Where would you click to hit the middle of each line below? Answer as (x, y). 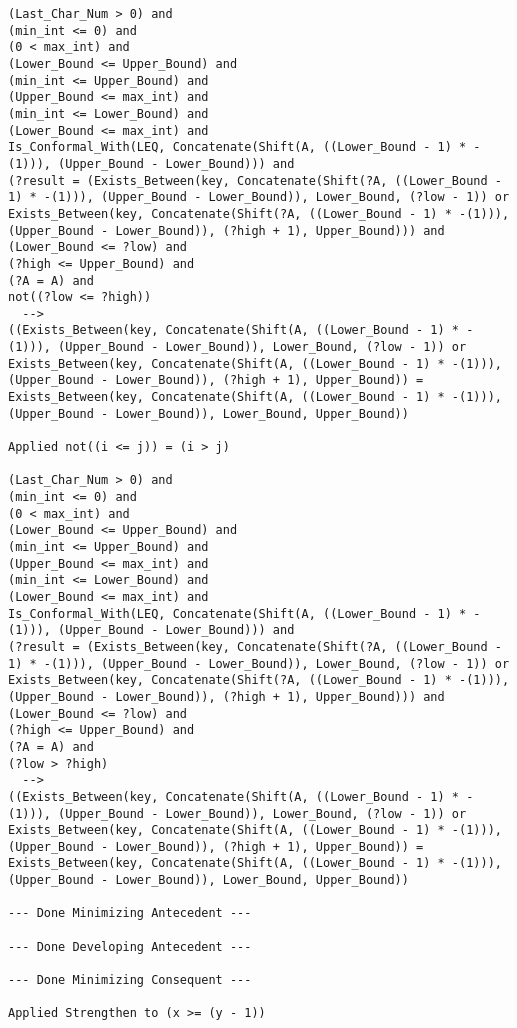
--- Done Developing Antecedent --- (130, 946)
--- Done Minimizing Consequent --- (130, 980)
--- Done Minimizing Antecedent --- (130, 913)
